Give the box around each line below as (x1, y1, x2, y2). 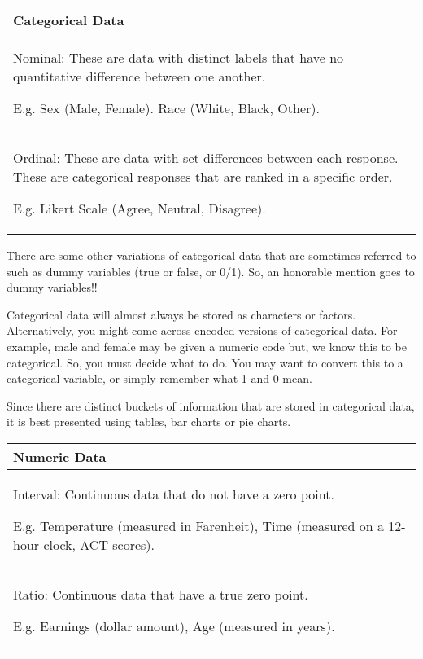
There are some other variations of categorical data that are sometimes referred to (7, 247, 416, 263)
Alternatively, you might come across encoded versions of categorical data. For (7, 322, 398, 339)
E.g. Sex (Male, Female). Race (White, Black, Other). (13, 99, 320, 117)
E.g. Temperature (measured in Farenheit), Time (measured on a (13, 516, 384, 535)
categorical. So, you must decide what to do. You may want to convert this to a (7, 354, 403, 371)
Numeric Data (13, 446, 107, 466)
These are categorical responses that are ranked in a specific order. (13, 167, 393, 186)
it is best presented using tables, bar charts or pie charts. (7, 413, 291, 430)
